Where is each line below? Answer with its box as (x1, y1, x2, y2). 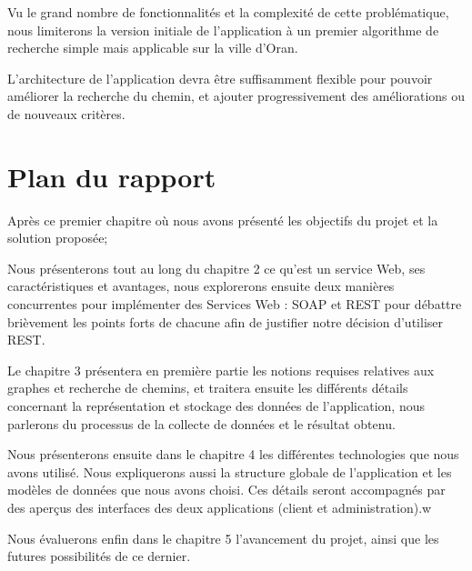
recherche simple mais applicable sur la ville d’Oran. (7, 38, 298, 57)
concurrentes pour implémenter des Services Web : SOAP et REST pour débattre (7, 295, 462, 314)
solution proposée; (7, 228, 108, 247)
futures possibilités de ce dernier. (7, 546, 191, 566)
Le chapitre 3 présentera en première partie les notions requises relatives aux (7, 360, 435, 379)
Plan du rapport (7, 157, 216, 195)
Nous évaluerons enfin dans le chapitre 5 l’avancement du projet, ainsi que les (7, 528, 439, 547)
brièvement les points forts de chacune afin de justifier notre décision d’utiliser (7, 312, 443, 331)
